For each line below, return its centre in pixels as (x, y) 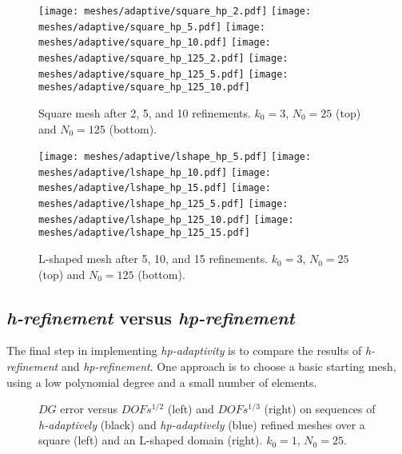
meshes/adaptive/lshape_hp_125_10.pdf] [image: (166, 219)
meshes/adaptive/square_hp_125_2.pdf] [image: (163, 58)
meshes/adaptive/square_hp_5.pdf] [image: (152, 27)
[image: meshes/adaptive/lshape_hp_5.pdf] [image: (175, 157)
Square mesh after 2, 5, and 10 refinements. (145, 112)
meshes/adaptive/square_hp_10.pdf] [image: (155, 43)
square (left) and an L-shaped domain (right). (151, 440)
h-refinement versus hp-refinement (151, 317)
